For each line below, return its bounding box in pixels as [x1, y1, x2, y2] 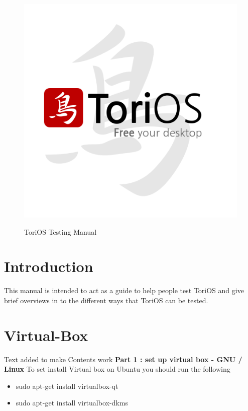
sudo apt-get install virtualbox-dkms [16, 397, 128, 408]
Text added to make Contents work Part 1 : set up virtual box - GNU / [4, 354, 242, 364]
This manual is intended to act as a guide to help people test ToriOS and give [4, 285, 244, 296]
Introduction [4, 256, 93, 277]
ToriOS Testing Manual [24, 226, 97, 237]
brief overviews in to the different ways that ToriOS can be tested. [4, 295, 208, 305]
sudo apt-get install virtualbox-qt [16, 380, 118, 391]
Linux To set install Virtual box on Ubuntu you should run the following [4, 364, 230, 374]
